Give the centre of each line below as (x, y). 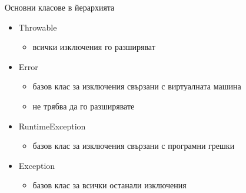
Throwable (38, 27)
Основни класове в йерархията (60, 7)
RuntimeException (52, 126)
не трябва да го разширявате (84, 106)
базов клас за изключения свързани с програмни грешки (134, 146)
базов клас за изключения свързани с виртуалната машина (137, 86)
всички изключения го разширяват (94, 47)
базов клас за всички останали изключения (109, 185)
